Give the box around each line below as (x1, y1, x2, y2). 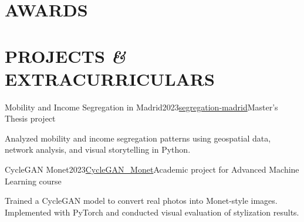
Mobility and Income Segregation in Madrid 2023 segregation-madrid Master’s (5, 100, 278, 113)
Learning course (5, 174, 62, 187)
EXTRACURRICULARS (5, 66, 215, 90)
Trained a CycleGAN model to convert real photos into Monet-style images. (5, 194, 278, 207)
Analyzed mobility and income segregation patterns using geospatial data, (5, 132, 271, 144)
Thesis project (5, 112, 56, 125)
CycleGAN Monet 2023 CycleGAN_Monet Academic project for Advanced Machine (5, 163, 299, 176)
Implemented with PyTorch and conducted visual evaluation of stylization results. (5, 206, 299, 218)
